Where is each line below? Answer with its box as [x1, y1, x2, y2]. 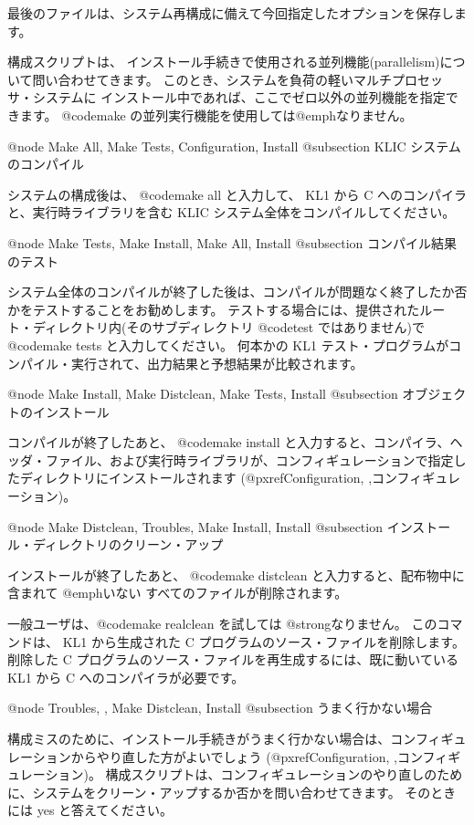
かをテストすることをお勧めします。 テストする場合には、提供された [7, 299, 420, 319]
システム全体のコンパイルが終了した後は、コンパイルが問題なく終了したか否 [7, 282, 468, 301]
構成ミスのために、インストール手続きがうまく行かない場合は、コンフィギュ [7, 729, 467, 747]
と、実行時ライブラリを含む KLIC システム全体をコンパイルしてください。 [7, 203, 456, 222]
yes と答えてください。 [37, 800, 173, 820]
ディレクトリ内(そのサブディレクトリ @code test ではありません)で [32, 318, 425, 337]
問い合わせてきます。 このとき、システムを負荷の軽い [32, 69, 354, 89]
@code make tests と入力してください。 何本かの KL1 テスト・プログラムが [7, 335, 449, 354]
